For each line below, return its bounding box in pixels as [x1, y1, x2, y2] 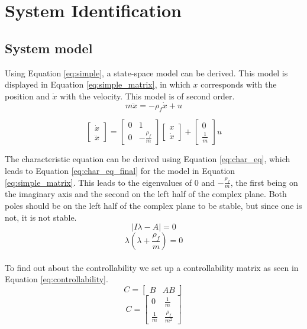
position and [5, 89, 50, 102]
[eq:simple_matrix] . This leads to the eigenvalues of [5, 176, 192, 188]
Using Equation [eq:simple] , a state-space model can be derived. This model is [5, 66, 288, 79]
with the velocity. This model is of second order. [60, 89, 235, 102]
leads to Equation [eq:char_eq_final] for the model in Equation [5, 164, 235, 176]
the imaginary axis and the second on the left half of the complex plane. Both [5, 188, 287, 200]
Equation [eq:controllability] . [5, 273, 108, 285]
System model [5, 38, 93, 57]
